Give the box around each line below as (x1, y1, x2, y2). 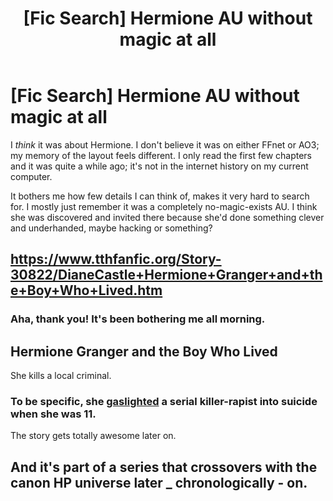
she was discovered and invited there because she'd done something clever (10, 211, 325, 223)
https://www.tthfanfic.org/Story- (10, 251, 222, 268)
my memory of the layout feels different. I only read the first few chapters (10, 149, 313, 161)
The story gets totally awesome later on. (10, 430, 177, 442)
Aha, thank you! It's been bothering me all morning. (10, 312, 266, 326)
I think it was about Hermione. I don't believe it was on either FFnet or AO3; (10, 138, 320, 151)
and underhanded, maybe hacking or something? (10, 222, 213, 234)
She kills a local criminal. (10, 370, 112, 382)
